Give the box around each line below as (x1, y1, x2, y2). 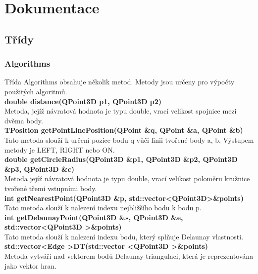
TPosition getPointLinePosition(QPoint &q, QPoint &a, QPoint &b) (4, 125, 243, 135)
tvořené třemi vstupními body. (4, 183, 97, 193)
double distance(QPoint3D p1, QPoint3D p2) (4, 96, 162, 106)
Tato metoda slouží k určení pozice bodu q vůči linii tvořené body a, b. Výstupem (4, 134, 254, 145)
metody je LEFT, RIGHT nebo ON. (4, 144, 115, 155)
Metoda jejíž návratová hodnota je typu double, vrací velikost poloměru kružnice (4, 173, 250, 184)
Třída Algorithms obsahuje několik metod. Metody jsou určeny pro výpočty (4, 77, 235, 87)
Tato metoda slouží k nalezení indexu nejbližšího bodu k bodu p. (4, 202, 202, 213)
